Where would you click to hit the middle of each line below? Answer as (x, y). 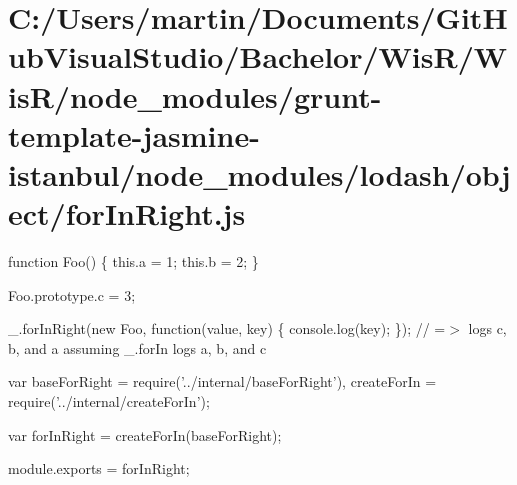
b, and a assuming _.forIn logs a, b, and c (137, 347)
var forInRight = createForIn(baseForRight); (145, 434)
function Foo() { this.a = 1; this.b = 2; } (133, 261)
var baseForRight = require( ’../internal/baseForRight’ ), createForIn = (222, 381)
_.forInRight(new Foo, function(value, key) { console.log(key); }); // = (227, 328)
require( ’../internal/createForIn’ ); (109, 401)
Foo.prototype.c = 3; (72, 294)
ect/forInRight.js (127, 213)
